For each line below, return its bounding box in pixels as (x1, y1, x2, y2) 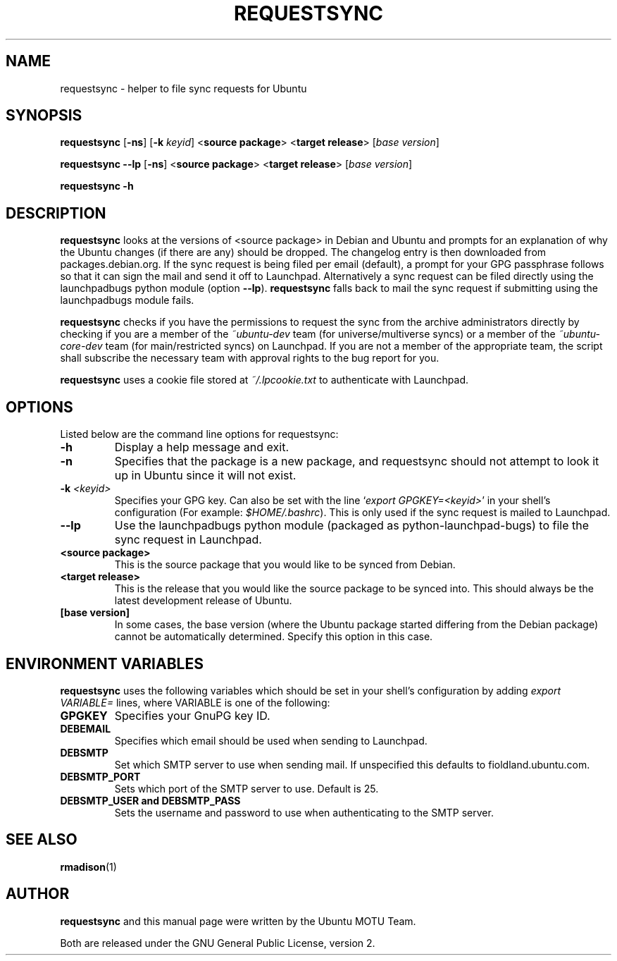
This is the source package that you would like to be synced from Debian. (114, 558, 456, 571)
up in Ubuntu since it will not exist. (114, 468, 297, 483)
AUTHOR (6, 885, 70, 903)
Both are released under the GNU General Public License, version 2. (60, 936, 375, 949)
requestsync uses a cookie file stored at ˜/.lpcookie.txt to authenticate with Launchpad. (60, 374, 469, 386)
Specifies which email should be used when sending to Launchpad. (114, 734, 428, 747)
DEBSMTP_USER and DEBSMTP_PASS (60, 794, 241, 807)
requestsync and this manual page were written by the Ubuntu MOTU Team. (60, 914, 416, 927)
